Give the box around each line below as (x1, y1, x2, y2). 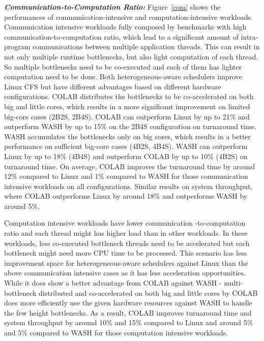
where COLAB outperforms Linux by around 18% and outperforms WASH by (4, 191, 248, 201)
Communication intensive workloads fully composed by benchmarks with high (4, 21, 247, 32)
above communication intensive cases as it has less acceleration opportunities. (4, 267, 246, 278)
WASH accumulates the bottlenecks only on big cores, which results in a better (4, 131, 251, 141)
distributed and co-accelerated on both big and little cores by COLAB (39, 287, 258, 298)
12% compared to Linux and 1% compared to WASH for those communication (4, 171, 248, 181)
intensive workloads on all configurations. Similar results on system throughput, (4, 180, 253, 191)
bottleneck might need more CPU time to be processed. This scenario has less (4, 247, 247, 258)
